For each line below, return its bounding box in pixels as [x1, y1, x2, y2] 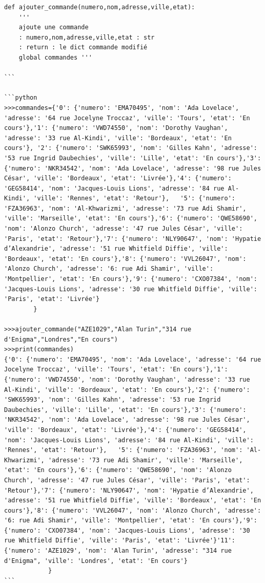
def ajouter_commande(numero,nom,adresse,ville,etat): [4, 4, 195, 11]
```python [4, 94, 37, 102]
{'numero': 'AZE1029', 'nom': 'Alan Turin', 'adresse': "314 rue [4, 547, 232, 555]
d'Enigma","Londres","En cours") [4, 335, 118, 343]
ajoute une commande [18, 24, 89, 31]
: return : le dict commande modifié [18, 44, 148, 51]
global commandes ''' [18, 53, 92, 61]
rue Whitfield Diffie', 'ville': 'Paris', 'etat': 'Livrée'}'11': [4, 537, 236, 544]
